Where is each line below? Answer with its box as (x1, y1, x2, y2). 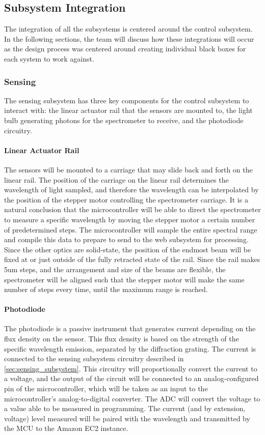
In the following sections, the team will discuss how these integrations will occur (4, 33, 254, 44)
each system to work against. (4, 53, 94, 64)
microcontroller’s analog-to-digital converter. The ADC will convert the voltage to (4, 393, 260, 403)
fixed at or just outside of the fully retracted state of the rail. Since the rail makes (4, 254, 260, 265)
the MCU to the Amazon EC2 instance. (4, 423, 128, 433)
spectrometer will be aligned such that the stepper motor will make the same (4, 274, 245, 284)
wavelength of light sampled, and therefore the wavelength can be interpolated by (4, 184, 259, 195)
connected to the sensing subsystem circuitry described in (4, 353, 184, 364)
